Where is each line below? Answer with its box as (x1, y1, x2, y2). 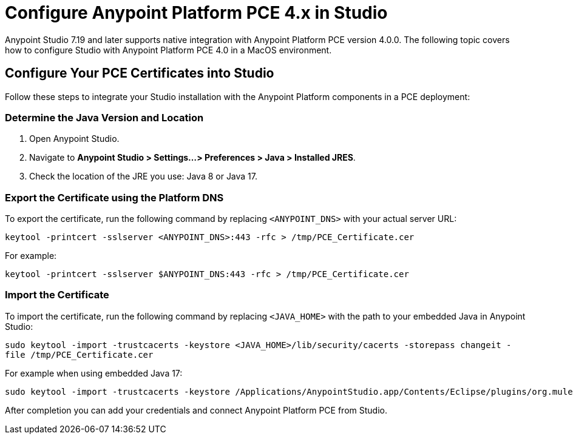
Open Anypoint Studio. (29, 133, 120, 144)
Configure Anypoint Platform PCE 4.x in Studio (5, 2, 388, 23)
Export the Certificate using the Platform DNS (5, 191, 224, 204)
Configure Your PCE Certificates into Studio (5, 65, 274, 81)
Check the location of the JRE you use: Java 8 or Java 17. (29, 171, 258, 182)
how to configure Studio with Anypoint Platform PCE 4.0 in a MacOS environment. (5, 44, 332, 55)
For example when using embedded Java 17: (5, 367, 183, 378)
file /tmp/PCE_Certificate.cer (5, 349, 154, 360)
